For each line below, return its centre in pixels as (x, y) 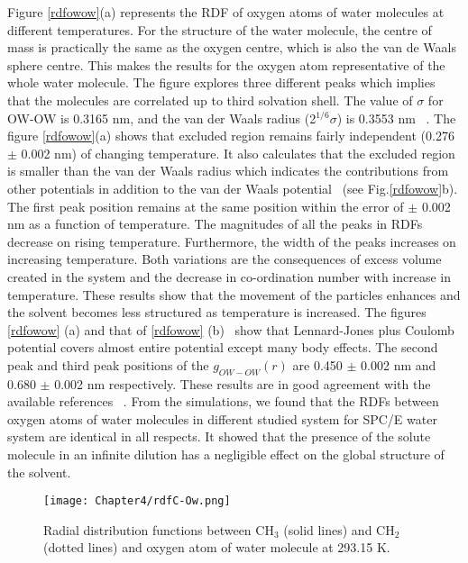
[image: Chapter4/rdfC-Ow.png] (137, 501)
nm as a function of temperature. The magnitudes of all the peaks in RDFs (215, 224)
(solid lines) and (328, 529)
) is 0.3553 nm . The (396, 118)
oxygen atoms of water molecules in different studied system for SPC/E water (222, 418)
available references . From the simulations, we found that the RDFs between (223, 401)
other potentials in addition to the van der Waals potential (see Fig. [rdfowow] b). (233, 188)
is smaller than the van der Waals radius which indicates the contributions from (228, 171)
